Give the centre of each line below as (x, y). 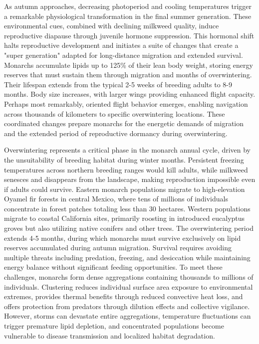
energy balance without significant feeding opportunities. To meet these (113, 267)
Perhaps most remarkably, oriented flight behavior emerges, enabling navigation (126, 103)
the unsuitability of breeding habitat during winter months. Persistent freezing (124, 159)
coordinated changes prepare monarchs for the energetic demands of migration (124, 123)
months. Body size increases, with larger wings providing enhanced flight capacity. (130, 94)
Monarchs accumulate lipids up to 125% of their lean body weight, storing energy (129, 65)
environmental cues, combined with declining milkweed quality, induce (112, 26)
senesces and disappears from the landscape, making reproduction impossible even (130, 179)
